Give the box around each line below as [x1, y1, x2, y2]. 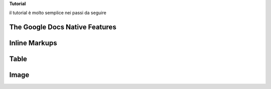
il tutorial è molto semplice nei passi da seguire [9, 10, 106, 16]
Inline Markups [9, 39, 57, 47]
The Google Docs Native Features [9, 23, 116, 31]
